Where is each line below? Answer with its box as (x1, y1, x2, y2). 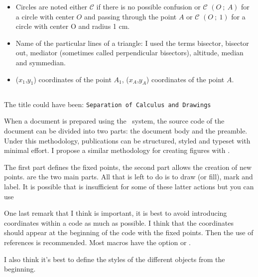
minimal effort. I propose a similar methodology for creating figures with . (4, 145, 230, 155)
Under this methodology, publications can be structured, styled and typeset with (4, 135, 251, 145)
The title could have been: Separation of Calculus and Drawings (4, 99, 211, 109)
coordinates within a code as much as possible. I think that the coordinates (4, 217, 234, 228)
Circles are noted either (15, 1, 88, 11)
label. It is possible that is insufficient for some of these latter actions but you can (4, 181, 254, 191)
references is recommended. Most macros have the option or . (4, 237, 191, 247)
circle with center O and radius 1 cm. (15, 21, 130, 31)
